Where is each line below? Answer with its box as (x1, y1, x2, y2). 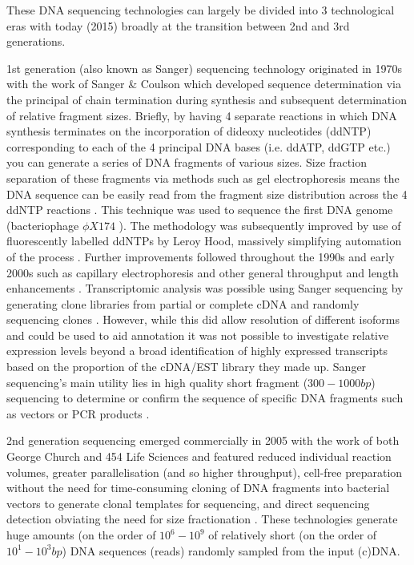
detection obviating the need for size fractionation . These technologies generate (6, 511, 398, 527)
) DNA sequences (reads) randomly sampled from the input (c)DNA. (62, 542, 400, 559)
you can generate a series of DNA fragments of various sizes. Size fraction (6, 154, 367, 171)
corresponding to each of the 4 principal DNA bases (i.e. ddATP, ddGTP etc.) (6, 138, 391, 155)
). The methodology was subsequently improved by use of (119, 216, 401, 233)
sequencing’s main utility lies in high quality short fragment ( (6, 373, 308, 390)
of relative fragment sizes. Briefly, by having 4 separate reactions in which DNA (6, 107, 397, 123)
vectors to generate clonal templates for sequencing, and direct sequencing (6, 494, 370, 511)
